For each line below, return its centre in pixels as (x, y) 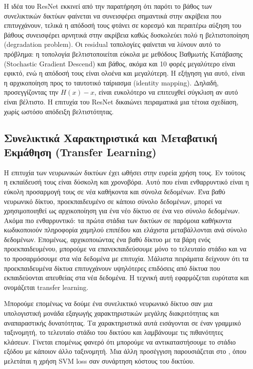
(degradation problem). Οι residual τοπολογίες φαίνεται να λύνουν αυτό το (112, 44)
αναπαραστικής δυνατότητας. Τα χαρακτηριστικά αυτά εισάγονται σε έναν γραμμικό (123, 322)
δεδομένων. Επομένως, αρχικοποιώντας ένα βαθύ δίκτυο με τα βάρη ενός (107, 239)
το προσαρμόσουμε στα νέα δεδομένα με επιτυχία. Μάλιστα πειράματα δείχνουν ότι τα (126, 258)
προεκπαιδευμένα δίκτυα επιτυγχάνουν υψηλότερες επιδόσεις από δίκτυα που (112, 268)
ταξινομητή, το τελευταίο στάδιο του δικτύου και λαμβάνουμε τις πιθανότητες (114, 332)
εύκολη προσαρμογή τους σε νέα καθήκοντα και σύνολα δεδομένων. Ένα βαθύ (115, 191)
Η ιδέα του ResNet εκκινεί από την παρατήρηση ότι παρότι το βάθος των (108, 6)
